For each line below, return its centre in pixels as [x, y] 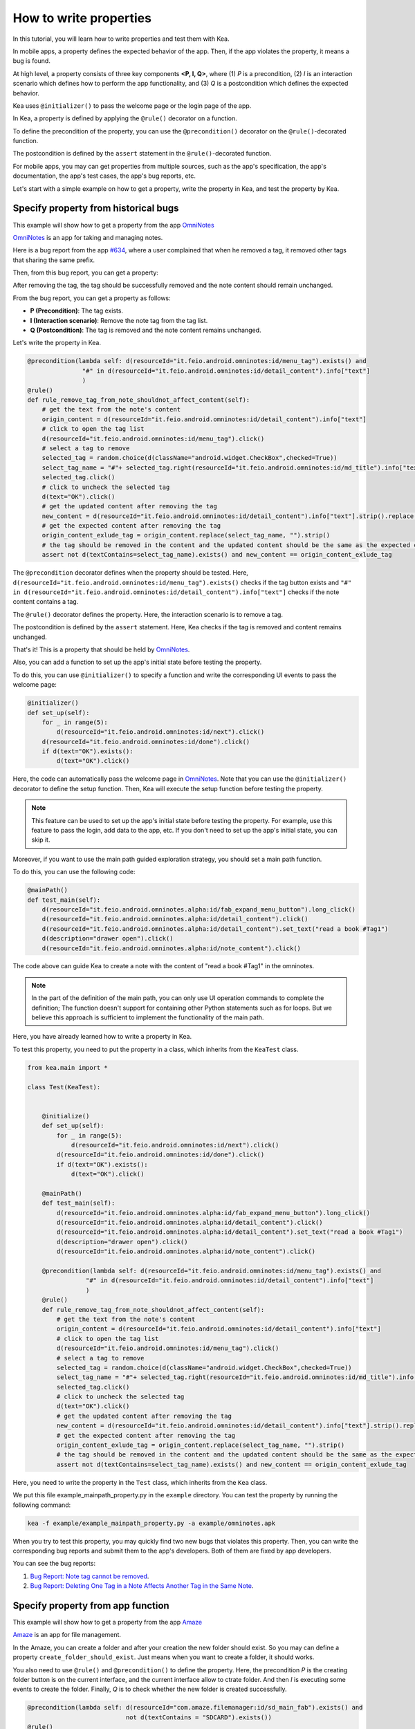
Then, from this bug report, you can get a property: [86, 272]
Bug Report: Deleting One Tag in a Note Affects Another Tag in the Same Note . [142, 1586]
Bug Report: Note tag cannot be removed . [90, 1576]
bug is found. [32, 61]
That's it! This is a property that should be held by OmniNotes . [101, 649]
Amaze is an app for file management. [67, 1635]
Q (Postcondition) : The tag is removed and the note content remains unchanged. [146, 330]
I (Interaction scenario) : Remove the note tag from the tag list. [119, 320]
